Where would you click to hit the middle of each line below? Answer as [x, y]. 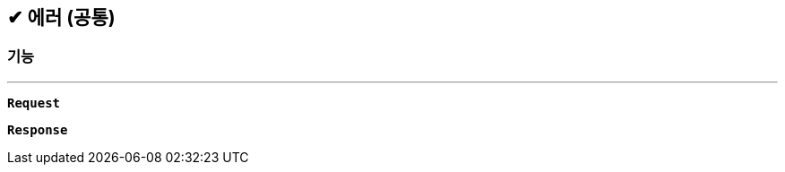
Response [38, 129]
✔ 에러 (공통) [61, 17]
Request [34, 103]
